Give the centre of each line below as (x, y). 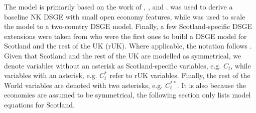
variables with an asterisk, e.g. (51, 75)
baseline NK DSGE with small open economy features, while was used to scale (125, 16)
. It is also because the (211, 85)
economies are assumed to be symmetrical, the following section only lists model (127, 95)
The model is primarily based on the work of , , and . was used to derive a (118, 6)
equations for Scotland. (39, 104)
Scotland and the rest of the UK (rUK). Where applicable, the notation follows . (128, 46)
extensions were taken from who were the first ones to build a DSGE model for (125, 36)
